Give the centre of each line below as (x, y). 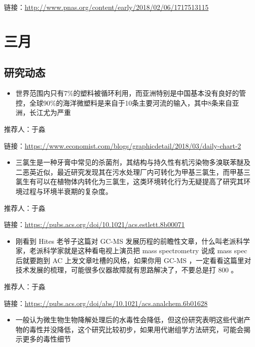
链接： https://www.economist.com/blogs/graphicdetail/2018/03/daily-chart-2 (123, 145)
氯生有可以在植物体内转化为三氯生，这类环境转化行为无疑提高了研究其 (129, 181)
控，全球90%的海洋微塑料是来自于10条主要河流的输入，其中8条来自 (124, 102)
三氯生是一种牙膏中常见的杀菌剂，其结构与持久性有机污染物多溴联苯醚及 (133, 162)
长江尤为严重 (50, 112)
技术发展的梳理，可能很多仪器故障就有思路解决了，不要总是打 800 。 (127, 270)
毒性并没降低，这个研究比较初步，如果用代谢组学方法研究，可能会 (136, 329)
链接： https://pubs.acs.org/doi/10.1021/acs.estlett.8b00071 (94, 224)
